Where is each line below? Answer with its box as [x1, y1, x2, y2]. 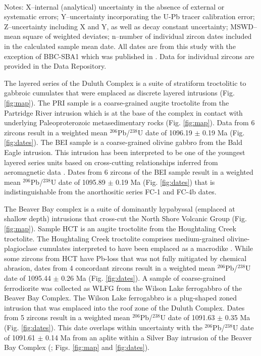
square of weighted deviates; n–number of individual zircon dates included [23, 31, 252, 41]
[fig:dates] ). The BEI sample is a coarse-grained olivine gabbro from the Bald [4, 137, 242, 147]
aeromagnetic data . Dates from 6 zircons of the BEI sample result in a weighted [4, 167, 253, 177]
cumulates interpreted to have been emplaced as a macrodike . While [39, 243, 253, 253]
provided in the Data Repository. [4, 61, 107, 71]
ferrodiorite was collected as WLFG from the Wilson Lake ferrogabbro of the [4, 282, 242, 293]
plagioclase [4, 243, 37, 253]
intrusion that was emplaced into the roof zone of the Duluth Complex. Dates [4, 302, 245, 313]
